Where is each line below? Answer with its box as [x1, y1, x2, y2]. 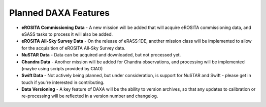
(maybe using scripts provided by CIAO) [21, 65, 103, 71]
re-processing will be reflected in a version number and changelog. [21, 93, 158, 99]
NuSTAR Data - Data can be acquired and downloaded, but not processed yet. [21, 52, 181, 58]
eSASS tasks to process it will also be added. [21, 31, 113, 37]
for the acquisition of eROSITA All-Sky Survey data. [21, 45, 126, 51]
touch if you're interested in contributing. [21, 79, 104, 85]
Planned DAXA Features [9, 7, 110, 18]
